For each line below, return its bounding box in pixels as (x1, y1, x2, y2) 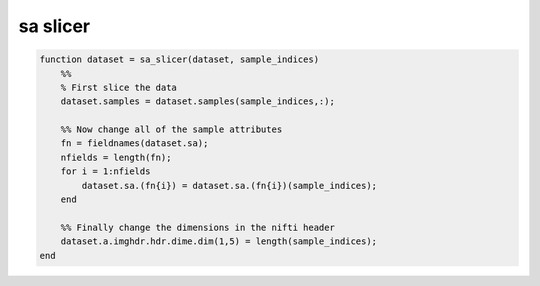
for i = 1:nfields (60, 166, 151, 177)
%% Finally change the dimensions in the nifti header (60, 221, 335, 233)
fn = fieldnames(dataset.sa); (60, 138, 209, 149)
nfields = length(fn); (60, 151, 172, 163)
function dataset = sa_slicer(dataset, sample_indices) (39, 54, 320, 65)
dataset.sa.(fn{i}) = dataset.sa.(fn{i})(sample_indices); (81, 180, 378, 191)
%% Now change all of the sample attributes (60, 124, 283, 135)
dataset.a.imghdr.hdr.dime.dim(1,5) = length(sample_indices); (60, 236, 378, 247)
